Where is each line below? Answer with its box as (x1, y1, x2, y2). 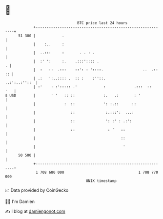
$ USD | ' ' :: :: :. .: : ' (5, 93, 141, 98)
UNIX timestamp (85, 178, 117, 183)
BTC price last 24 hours (77, 20, 128, 25)
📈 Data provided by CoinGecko (5, 187, 69, 193)
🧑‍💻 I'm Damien (5, 199, 35, 204)
